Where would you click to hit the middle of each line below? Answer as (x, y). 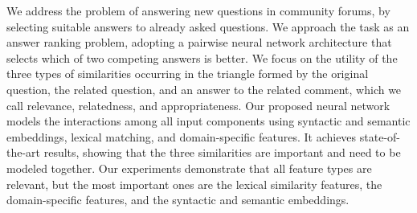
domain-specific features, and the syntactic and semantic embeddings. (178, 200)
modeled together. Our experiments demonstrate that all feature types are (189, 168)
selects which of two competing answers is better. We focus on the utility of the (202, 57)
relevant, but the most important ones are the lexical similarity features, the (194, 184)
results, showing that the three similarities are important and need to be (222, 152)
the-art (24, 152)
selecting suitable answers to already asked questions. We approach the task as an (208, 26)
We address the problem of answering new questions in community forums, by (198, 10)
